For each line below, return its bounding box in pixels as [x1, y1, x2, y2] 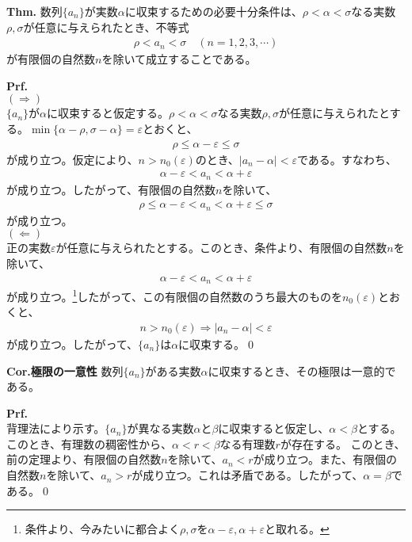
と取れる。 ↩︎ [264, 521, 330, 537]
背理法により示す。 [6, 420, 105, 437]
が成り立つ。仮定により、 [6, 151, 139, 167]
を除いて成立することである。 [101, 51, 257, 67]
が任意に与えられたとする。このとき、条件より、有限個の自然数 [55, 239, 387, 256]
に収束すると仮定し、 [218, 420, 330, 437]
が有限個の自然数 [6, 51, 95, 67]
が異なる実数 [127, 420, 194, 437]
